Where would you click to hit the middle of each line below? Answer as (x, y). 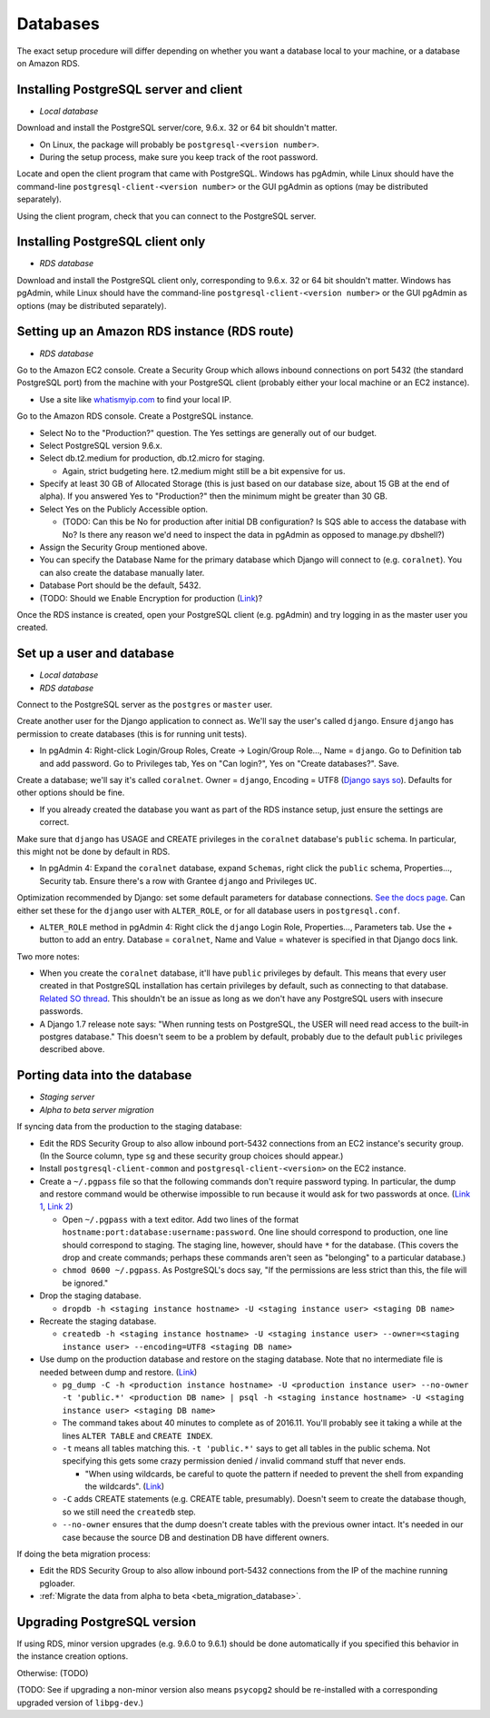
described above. (72, 1049)
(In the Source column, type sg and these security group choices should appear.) (191, 1156)
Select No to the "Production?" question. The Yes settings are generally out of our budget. (208, 432)
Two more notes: (49, 956)
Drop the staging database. (90, 1296)
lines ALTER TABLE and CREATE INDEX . (137, 1435)
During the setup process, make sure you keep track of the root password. (179, 157)
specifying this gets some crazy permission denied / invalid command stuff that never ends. (234, 1461)
